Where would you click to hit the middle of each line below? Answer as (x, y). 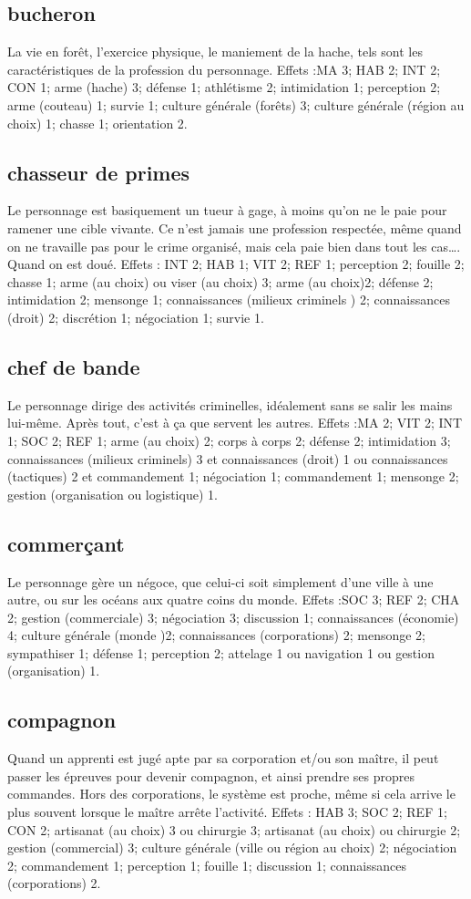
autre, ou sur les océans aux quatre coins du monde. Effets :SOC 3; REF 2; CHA (234, 599)
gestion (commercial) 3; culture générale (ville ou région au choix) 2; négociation (232, 847)
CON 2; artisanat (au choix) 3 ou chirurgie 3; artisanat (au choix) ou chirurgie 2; (234, 829)
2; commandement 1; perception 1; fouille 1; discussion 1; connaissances (207, 865)
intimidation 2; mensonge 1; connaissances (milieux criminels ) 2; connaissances (229, 300)
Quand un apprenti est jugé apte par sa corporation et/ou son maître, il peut (223, 758)
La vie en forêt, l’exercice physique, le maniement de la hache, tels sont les (215, 52)
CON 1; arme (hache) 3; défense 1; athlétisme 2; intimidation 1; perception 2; (224, 87)
